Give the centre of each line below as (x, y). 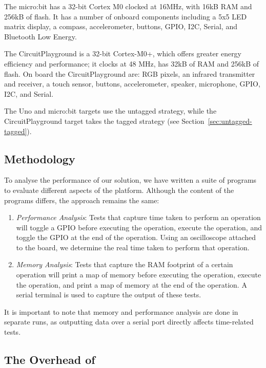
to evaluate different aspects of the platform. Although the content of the (119, 190)
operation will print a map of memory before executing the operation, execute (139, 275)
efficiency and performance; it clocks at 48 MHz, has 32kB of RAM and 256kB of (131, 63)
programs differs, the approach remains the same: (82, 200)
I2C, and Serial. (29, 93)
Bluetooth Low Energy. (40, 36)
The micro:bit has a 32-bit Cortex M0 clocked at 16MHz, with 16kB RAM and (128, 6)
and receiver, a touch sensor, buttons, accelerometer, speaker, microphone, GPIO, (132, 84)
